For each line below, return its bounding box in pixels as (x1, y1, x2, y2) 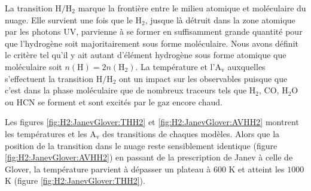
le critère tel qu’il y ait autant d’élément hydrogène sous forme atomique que (5, 48, 286, 61)
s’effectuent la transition (5, 72, 93, 84)
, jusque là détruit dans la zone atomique (145, 13, 295, 26)
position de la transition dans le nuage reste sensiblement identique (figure (5, 139, 278, 151)
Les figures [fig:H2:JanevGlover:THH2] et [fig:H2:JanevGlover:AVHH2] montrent (5, 116, 299, 128)
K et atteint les (228, 162, 285, 175)
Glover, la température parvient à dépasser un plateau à (5, 162, 211, 175)
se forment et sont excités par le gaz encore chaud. (38, 95, 222, 108)
